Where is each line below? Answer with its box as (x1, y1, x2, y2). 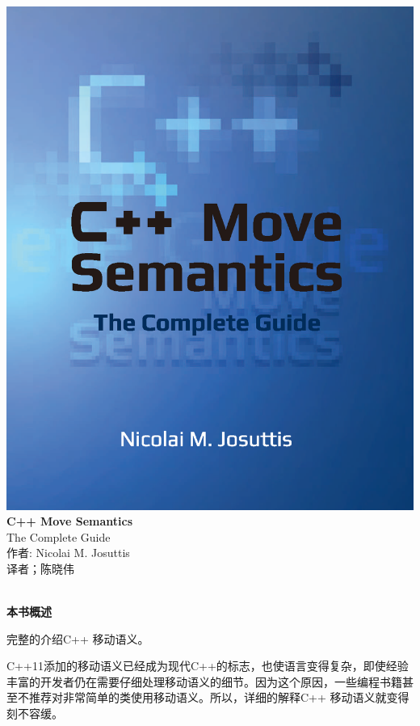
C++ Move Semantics (6, 513, 133, 530)
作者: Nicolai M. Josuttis (6, 544, 130, 561)
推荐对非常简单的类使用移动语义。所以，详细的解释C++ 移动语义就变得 (28, 689, 409, 706)
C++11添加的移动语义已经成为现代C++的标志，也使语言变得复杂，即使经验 (6, 657, 409, 674)
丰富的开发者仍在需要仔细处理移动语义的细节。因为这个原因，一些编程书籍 (6, 673, 402, 690)
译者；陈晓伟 (6, 559, 74, 576)
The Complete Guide (6, 528, 111, 545)
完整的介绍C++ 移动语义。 (6, 630, 149, 647)
